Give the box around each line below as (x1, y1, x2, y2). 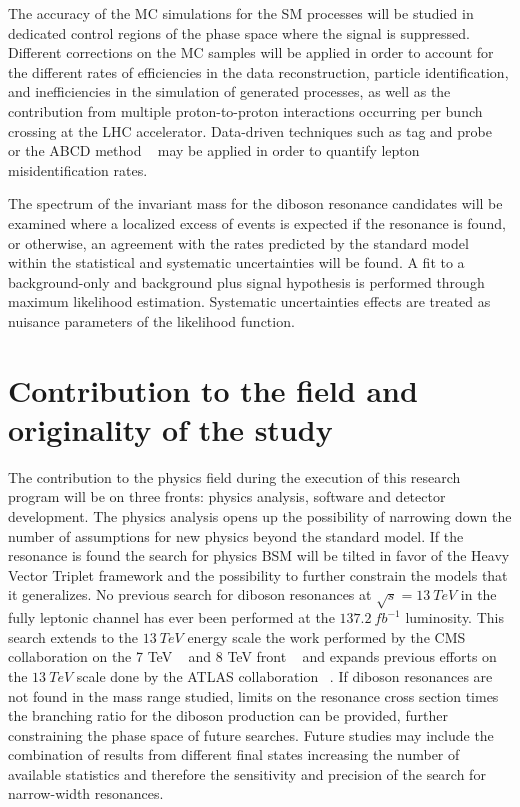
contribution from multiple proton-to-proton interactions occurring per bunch (8, 100, 483, 121)
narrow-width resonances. (8, 783, 164, 804)
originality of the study (8, 408, 333, 449)
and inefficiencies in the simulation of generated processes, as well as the (8, 81, 451, 102)
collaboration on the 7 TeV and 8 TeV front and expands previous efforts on (8, 646, 497, 667)
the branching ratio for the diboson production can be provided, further (8, 705, 448, 726)
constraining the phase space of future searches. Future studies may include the (8, 724, 494, 745)
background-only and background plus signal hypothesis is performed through (8, 271, 485, 292)
